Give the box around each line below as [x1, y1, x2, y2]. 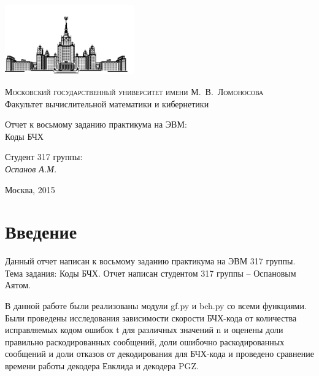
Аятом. [5, 278, 31, 291]
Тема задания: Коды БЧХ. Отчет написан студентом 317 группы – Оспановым [5, 266, 296, 279]
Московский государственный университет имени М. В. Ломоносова [5, 85, 264, 98]
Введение [5, 219, 77, 244]
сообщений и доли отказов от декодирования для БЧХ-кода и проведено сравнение [5, 347, 314, 360]
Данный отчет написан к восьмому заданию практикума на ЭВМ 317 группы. [5, 255, 296, 267]
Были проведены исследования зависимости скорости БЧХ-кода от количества [5, 311, 297, 324]
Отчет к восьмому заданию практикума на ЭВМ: [5, 118, 187, 131]
